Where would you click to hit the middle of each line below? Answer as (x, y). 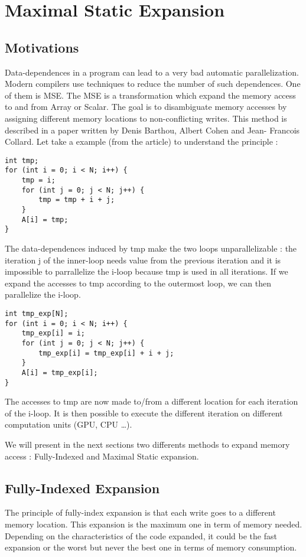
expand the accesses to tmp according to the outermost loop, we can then (138, 283)
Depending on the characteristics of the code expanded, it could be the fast (141, 535)
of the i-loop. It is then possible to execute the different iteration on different (144, 413)
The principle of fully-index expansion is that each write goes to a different (140, 512)
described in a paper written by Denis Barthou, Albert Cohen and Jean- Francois (152, 130)
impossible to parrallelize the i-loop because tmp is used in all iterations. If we (147, 271)
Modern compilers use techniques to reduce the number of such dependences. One (153, 84)
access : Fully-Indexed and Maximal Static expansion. (102, 456)
